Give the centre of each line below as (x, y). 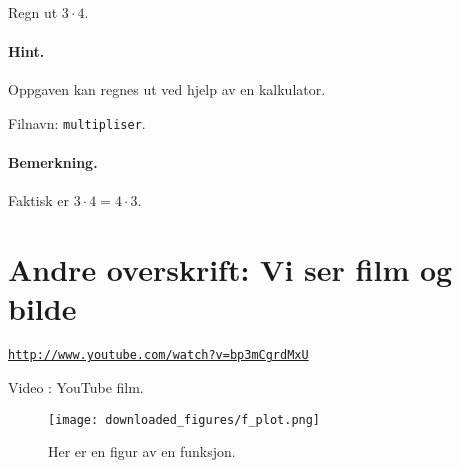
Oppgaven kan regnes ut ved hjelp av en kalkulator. (167, 89)
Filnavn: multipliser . (77, 122)
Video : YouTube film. (76, 387)
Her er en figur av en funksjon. (142, 451)
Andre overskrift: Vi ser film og (230, 269)
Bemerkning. (53, 162)
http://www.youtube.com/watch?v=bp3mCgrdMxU (158, 355)
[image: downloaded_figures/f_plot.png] (184, 419)
